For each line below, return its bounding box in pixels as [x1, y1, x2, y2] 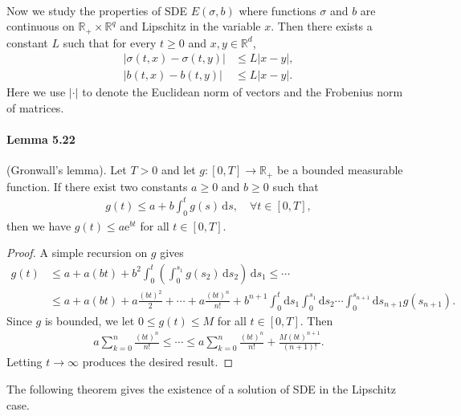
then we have [6, 217, 71, 234]
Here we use [6, 84, 66, 100]
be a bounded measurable [277, 161, 403, 178]
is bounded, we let [44, 312, 135, 328]
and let [161, 161, 196, 178]
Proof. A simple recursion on [6, 244, 148, 261]
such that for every [63, 34, 157, 51]
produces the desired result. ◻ [82, 353, 234, 370]
